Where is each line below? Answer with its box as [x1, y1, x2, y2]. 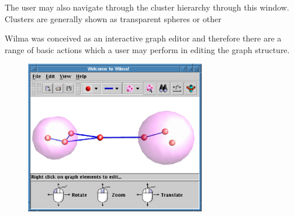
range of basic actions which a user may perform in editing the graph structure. [5, 43, 290, 55]
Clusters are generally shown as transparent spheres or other [5, 12, 222, 25]
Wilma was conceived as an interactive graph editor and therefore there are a [5, 32, 282, 44]
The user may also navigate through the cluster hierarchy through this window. [5, 1, 289, 13]
